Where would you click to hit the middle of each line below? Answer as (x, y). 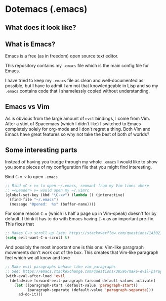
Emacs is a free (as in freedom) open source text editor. (62, 56)
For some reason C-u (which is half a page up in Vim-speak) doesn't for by (81, 213)
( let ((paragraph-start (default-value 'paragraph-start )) (76, 285)
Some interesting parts (41, 150)
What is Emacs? (30, 44)
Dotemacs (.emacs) (46, 9)
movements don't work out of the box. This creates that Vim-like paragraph (82, 252)
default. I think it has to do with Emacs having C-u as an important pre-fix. (80, 219)
